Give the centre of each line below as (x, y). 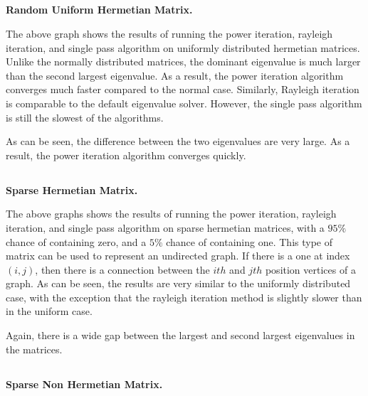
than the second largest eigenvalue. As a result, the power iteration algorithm (175, 75)
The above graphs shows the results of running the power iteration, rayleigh (171, 214)
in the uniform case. (49, 311)
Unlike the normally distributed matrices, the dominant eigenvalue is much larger (183, 61)
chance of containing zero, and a (76, 241)
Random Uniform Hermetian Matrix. (99, 10)
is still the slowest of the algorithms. (85, 117)
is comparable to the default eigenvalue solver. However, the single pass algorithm (184, 103)
